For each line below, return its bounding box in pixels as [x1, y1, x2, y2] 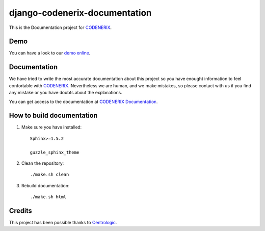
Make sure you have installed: [21, 124, 82, 130]
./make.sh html [30, 194, 67, 200]
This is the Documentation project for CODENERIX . [9, 25, 112, 30]
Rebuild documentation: [21, 182, 70, 188]
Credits [9, 206, 32, 215]
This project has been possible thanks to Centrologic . [9, 220, 117, 226]
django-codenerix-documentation [9, 7, 152, 18]
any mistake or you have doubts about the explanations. [9, 90, 122, 96]
